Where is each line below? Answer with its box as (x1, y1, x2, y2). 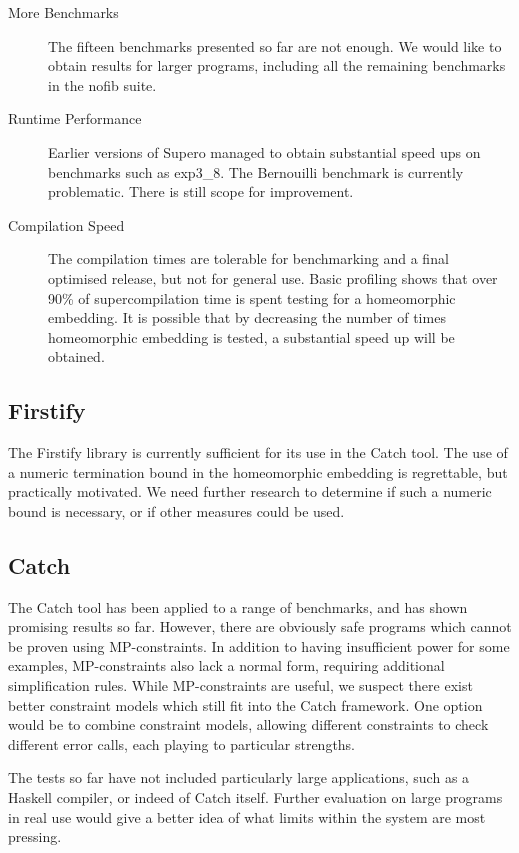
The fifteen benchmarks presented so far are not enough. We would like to (48, 35, 502, 56)
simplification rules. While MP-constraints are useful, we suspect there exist (8, 675, 473, 696)
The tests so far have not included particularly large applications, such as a (8, 767, 470, 788)
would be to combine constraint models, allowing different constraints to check (8, 714, 489, 735)
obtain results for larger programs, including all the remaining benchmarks (48, 55, 506, 76)
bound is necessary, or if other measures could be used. (8, 500, 345, 521)
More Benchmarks (8, 2, 119, 22)
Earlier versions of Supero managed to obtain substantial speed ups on (48, 141, 481, 162)
